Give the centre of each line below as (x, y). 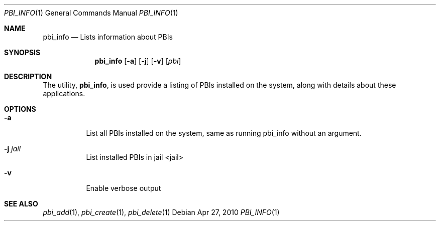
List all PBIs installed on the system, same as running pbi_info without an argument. (224, 133)
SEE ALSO (21, 204)
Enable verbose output (124, 188)
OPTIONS (20, 109)
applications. (64, 93)
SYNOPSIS (22, 52)
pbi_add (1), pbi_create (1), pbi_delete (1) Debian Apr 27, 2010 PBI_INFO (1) (161, 212)
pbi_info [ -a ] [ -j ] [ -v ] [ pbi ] (138, 61)
